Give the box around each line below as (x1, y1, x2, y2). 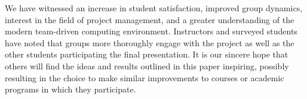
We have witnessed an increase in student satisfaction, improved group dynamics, (5, 2, 303, 14)
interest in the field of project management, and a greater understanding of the (5, 13, 294, 25)
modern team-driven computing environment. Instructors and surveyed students (5, 25, 297, 37)
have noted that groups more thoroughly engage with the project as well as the (5, 36, 294, 49)
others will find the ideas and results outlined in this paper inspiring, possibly (5, 59, 289, 72)
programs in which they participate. (5, 83, 136, 95)
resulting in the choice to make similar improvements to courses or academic (5, 71, 284, 84)
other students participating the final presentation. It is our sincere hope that (5, 48, 288, 60)
